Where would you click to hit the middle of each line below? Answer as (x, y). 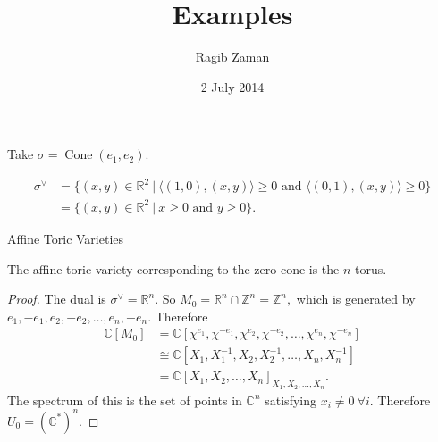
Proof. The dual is (57, 299)
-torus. (369, 268)
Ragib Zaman (232, 57)
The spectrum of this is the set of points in (125, 400)
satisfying (291, 400)
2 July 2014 (232, 86)
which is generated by (356, 299)
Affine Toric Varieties (66, 238)
